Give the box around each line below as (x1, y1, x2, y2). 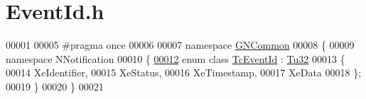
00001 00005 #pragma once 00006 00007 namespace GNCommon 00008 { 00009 (6, 37, 355, 52)
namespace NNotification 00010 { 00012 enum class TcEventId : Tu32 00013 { (6, 51, 345, 66)
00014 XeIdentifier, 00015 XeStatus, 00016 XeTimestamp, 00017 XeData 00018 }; (6, 65, 362, 80)
